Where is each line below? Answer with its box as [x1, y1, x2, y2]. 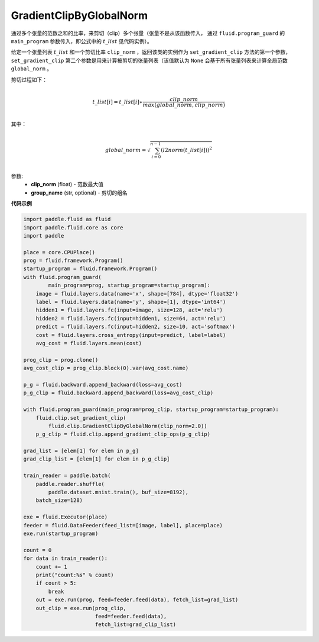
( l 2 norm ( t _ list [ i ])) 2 [160, 145, 213, 154]
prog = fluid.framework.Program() [23, 257, 123, 264]
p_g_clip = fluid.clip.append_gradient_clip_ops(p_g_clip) [35, 431, 211, 437]
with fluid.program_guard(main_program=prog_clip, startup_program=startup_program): [23, 406, 279, 413]
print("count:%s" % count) [35, 571, 115, 578]
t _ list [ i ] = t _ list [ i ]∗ [92, 98, 143, 105]
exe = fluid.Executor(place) [23, 514, 108, 520]
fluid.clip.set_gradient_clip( [35, 414, 126, 421]
